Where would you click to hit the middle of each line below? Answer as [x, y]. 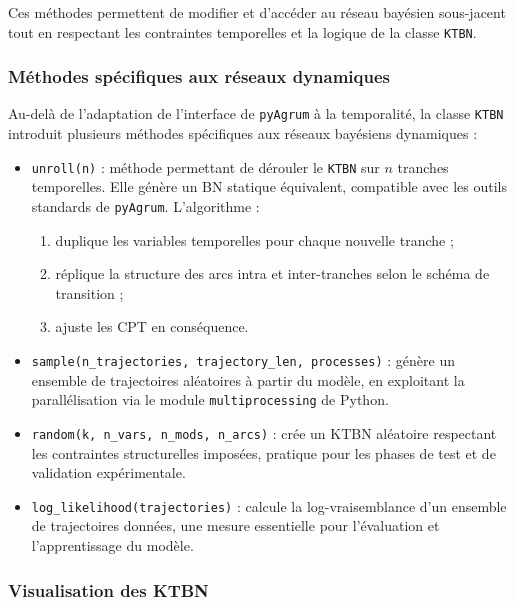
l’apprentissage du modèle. [112, 545]
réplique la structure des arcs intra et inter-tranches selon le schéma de [272, 273]
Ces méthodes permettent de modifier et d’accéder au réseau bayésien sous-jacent [257, 12]
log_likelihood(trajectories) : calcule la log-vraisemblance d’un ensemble [269, 505]
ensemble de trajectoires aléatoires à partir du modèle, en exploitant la [248, 379]
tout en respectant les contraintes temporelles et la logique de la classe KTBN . [242, 31]
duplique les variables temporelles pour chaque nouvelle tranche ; [254, 239]
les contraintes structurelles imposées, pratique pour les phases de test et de [263, 452]
